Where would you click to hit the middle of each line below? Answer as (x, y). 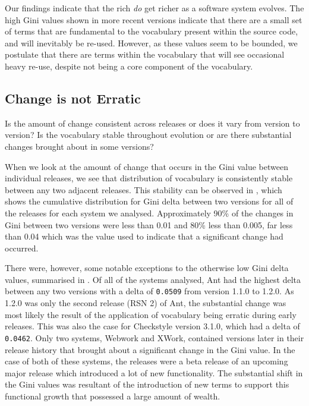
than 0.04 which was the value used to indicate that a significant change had (144, 236)
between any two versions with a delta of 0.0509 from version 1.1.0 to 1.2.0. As (149, 291)
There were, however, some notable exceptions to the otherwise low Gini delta (147, 268)
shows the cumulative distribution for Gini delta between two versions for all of (149, 201)
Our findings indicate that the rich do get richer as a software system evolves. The (154, 8)
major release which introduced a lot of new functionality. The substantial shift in (154, 372)
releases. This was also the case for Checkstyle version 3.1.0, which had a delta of (152, 326)
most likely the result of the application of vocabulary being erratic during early (151, 314)
